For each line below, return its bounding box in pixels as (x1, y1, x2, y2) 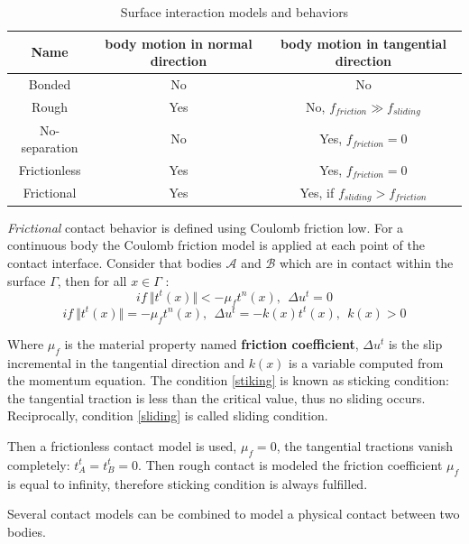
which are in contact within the (279, 254, 454, 272)
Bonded (28, 75, 71, 94)
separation (21, 138, 78, 157)
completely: (7, 455, 70, 474)
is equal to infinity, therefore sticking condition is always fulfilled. (7, 474, 368, 493)
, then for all (57, 271, 127, 290)
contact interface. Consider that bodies (7, 254, 222, 272)
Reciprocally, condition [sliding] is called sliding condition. (7, 406, 328, 425)
